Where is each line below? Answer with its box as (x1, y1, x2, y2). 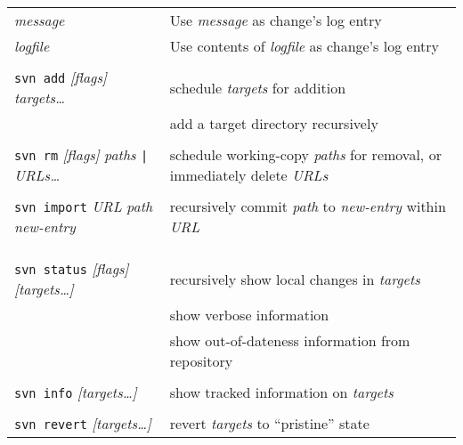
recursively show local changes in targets (169, 268, 420, 289)
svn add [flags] (14, 67, 107, 87)
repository (169, 351, 233, 371)
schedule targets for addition (169, 77, 346, 98)
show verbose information (169, 304, 329, 325)
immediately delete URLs (169, 165, 329, 185)
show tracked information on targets (169, 382, 394, 402)
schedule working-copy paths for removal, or (169, 144, 442, 165)
